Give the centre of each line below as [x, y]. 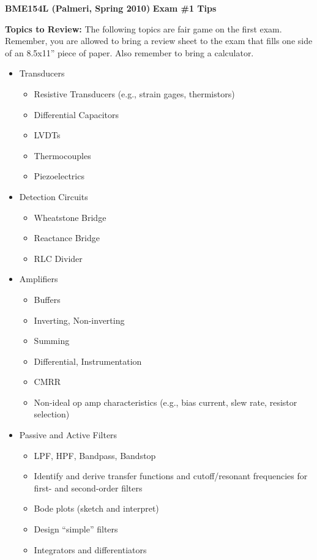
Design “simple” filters [76, 529]
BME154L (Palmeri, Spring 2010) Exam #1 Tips [111, 8]
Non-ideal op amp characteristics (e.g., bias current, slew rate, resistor [166, 402]
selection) [52, 414]
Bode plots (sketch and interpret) [96, 508]
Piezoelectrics [59, 176]
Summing [52, 341]
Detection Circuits [54, 196]
